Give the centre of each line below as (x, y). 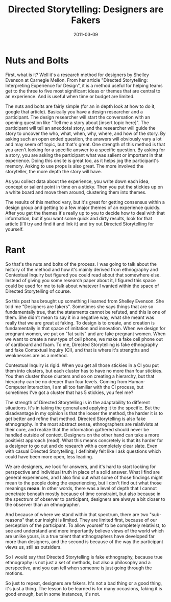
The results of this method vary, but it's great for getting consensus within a (85, 202)
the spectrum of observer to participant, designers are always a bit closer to (85, 499)
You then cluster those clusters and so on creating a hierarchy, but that (80, 376)
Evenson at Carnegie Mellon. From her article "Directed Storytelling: (77, 80)
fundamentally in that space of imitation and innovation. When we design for (86, 328)
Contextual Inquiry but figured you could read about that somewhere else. (83, 275)
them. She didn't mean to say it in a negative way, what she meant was (80, 317)
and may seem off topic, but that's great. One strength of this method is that (85, 144)
